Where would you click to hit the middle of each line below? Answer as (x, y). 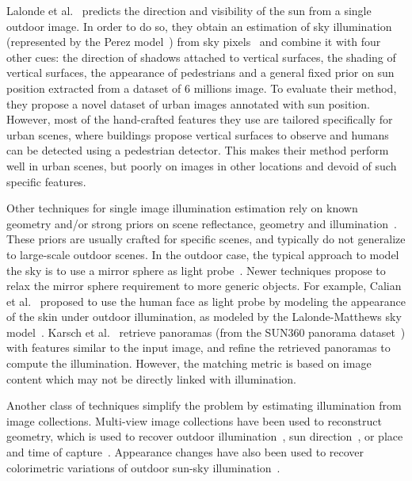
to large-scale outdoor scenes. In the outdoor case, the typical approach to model (203, 254)
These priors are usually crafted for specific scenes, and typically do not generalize (206, 239)
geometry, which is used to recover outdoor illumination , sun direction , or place (205, 436)
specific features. (46, 181)
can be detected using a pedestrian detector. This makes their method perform (198, 150)
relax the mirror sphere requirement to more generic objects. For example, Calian (204, 286)
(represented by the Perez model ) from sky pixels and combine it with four (194, 42)
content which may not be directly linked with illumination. (152, 378)
